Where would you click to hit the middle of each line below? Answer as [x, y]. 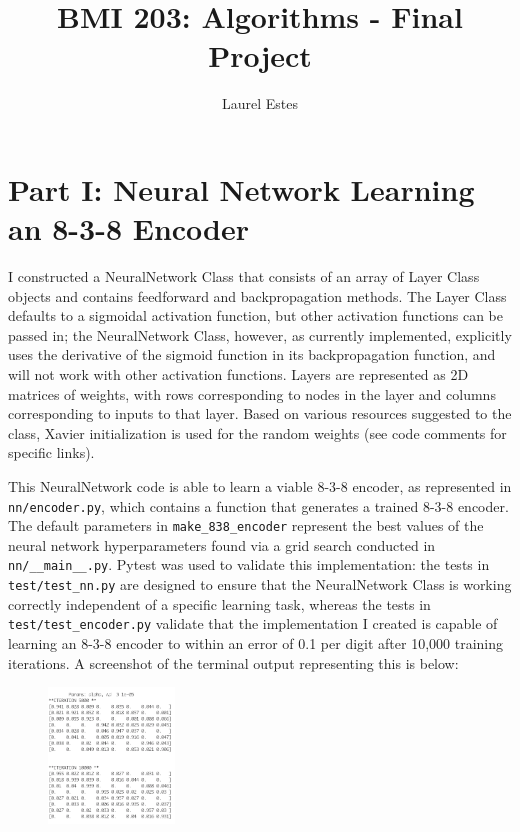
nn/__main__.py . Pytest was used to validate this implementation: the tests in [249, 564]
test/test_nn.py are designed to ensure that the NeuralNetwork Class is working [260, 584]
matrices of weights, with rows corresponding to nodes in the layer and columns [252, 393]
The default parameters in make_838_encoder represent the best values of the [246, 525]
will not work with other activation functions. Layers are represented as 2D [238, 374]
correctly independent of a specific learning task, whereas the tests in [219, 603]
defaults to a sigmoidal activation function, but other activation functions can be [255, 315]
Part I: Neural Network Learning [241, 188]
